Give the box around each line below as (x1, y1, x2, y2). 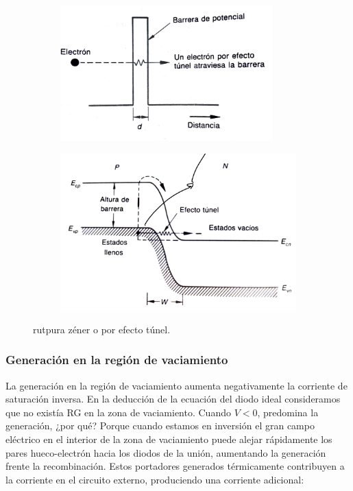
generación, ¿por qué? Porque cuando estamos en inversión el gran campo (5, 418, 315, 433)
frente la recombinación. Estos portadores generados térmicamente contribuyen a (5, 459, 345, 473)
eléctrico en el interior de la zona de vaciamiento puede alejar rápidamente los (5, 431, 332, 446)
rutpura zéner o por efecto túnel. (33, 322, 171, 336)
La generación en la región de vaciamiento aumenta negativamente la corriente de (5, 378, 348, 392)
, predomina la (257, 405, 319, 419)
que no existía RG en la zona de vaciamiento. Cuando (5, 405, 231, 419)
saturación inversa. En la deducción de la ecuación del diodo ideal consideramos (5, 392, 341, 406)
